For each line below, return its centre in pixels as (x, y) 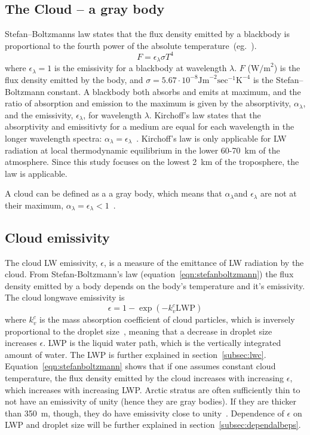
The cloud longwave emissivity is (65, 297)
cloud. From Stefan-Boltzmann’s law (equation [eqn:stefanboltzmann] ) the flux (149, 274)
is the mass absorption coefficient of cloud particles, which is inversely (167, 319)
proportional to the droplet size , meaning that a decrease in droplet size (139, 331)
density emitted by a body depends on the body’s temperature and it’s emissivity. (155, 285)
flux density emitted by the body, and (74, 79)
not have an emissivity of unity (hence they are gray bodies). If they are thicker (151, 401)
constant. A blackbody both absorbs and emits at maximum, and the (174, 91)
